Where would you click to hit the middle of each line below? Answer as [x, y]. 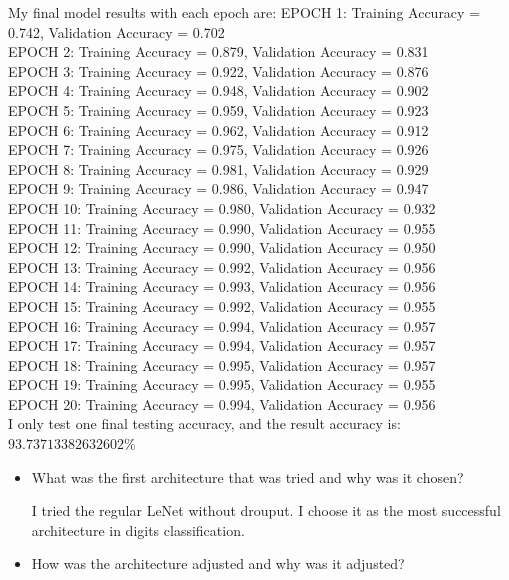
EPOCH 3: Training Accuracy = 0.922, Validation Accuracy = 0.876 [218, 70]
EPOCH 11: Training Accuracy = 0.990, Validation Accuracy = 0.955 [222, 227]
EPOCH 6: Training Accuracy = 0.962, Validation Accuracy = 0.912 [218, 129]
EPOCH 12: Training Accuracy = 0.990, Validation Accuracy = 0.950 [222, 247]
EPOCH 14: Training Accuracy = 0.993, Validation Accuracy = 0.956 [222, 286]
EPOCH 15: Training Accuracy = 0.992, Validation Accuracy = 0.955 [222, 305]
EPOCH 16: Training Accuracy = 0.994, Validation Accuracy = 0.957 [222, 325]
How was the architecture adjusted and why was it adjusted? [218, 563]
